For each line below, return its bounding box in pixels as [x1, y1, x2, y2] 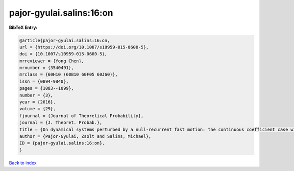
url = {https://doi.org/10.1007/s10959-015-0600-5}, [19, 44, 149, 50]
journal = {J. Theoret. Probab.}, [19, 120, 102, 125]
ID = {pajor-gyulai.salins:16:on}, [19, 140, 105, 146]
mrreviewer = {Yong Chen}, [19, 58, 84, 64]
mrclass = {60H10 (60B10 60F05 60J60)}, [19, 72, 118, 77]
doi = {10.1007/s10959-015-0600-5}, [19, 51, 108, 57]
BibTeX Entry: [9, 24, 38, 30]
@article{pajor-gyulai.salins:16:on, [19, 37, 110, 43]
